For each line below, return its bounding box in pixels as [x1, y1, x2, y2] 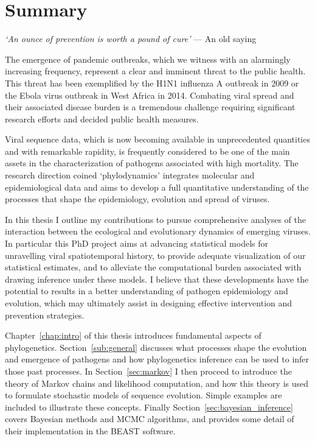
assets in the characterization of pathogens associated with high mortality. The [5, 157, 299, 169]
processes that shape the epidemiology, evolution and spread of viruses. [5, 192, 270, 205]
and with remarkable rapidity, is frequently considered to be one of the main [5, 144, 290, 157]
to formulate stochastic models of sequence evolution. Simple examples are [5, 389, 282, 401]
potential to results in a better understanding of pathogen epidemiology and [5, 284, 288, 297]
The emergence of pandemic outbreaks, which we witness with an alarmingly [5, 52, 291, 65]
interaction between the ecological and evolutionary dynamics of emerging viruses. [5, 225, 311, 238]
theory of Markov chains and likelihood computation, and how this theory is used [5, 376, 309, 389]
